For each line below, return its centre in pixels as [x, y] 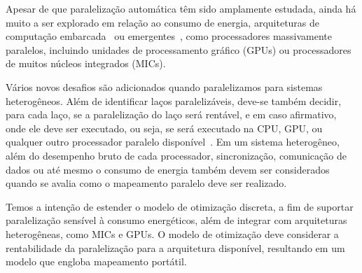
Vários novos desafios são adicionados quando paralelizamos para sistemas [164, 86]
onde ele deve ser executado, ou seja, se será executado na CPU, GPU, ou [164, 128]
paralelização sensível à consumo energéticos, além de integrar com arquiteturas [176, 220]
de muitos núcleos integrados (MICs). [86, 63]
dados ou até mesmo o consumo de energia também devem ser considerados [168, 169]
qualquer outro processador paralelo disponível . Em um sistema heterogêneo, [173, 142]
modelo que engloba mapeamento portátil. [96, 261]
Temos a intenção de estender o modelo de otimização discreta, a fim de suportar [180, 206]
